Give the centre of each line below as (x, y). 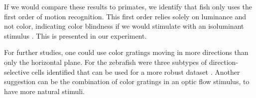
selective (17, 72)
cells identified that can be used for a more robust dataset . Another (136, 72)
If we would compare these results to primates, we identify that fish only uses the (128, 6)
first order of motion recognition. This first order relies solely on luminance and (125, 16)
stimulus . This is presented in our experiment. (75, 35)
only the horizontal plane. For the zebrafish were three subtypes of (106, 62)
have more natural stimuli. (44, 91)
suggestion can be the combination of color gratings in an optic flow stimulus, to (127, 81)
